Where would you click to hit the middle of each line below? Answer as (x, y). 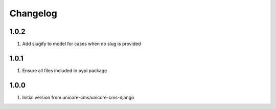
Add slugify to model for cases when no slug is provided (82, 44)
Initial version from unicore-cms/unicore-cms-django (78, 97)
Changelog (33, 13)
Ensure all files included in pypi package (65, 70)
